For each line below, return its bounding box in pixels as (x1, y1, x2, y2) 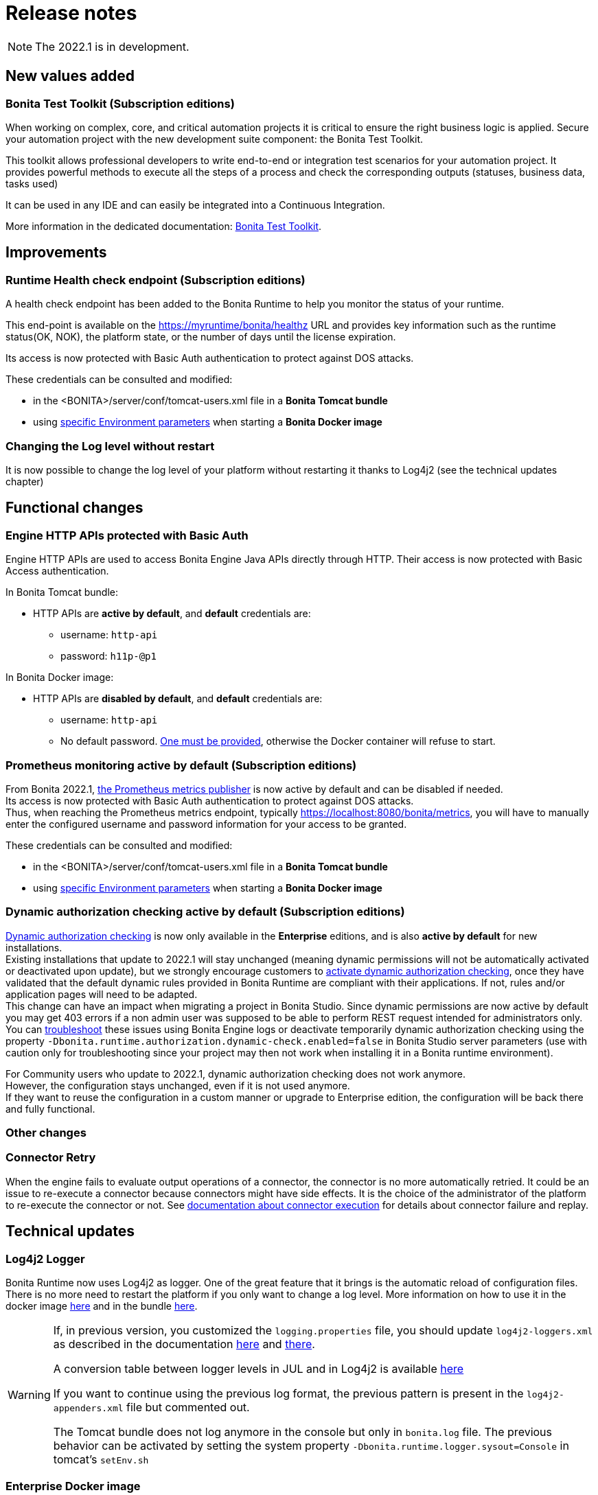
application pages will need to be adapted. (5, 988, 198, 1000)
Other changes (5, 1126, 87, 1140)
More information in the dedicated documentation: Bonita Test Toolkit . (5, 220, 322, 232)
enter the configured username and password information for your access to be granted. (5, 818, 407, 830)
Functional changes (5, 499, 143, 517)
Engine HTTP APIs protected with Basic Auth (5, 528, 249, 542)
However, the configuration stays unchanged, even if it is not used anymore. (5, 1079, 350, 1091)
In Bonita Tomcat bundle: (5, 586, 119, 599)
